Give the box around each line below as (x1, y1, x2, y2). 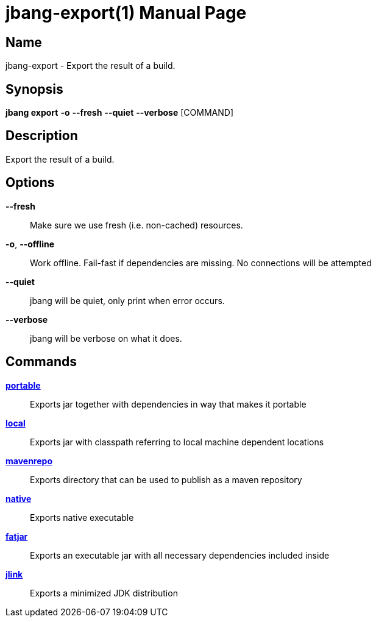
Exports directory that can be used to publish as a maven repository (30, 474, 302, 485)
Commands (5, 354, 77, 370)
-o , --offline (5, 238, 55, 249)
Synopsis (5, 81, 63, 97)
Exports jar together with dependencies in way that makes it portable (30, 398, 307, 409)
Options (5, 175, 55, 191)
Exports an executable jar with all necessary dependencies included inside (30, 550, 330, 560)
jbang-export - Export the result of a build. (5, 60, 176, 71)
